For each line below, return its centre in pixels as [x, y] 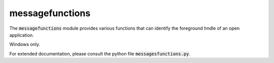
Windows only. [25, 44]
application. [22, 35]
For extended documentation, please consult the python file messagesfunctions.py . [100, 53]
